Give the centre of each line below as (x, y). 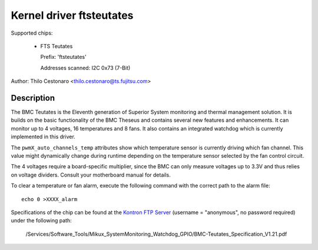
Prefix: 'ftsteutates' (63, 57)
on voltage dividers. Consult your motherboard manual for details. (91, 175)
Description (33, 98)
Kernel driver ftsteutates (72, 15)
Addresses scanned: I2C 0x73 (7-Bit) (85, 68)
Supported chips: (32, 33)
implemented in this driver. (43, 137)
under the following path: (41, 221)
